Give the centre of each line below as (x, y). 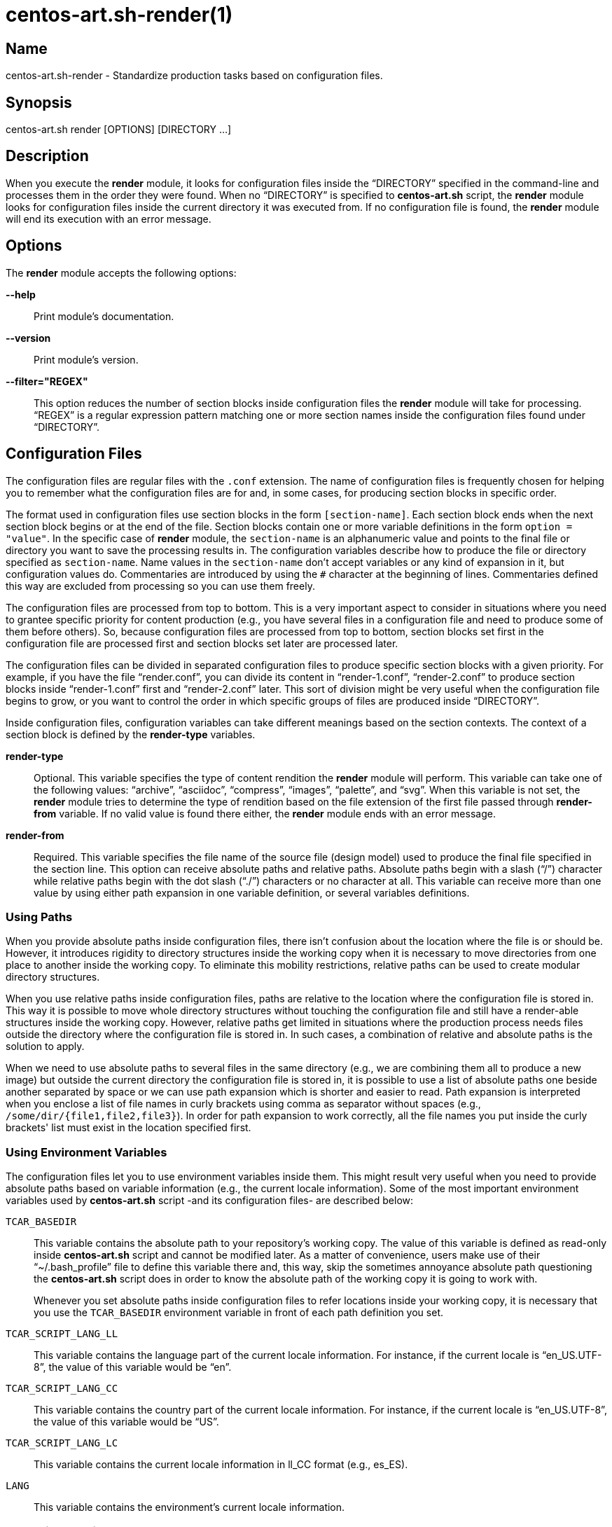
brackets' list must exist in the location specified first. (128, 1128)
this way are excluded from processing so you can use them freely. (160, 586)
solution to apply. (45, 1046)
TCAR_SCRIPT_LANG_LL (62, 1334)
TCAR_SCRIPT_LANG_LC (62, 1443)
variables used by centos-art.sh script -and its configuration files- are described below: (210, 1201)
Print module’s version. (86, 359)
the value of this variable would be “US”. (126, 1422)
